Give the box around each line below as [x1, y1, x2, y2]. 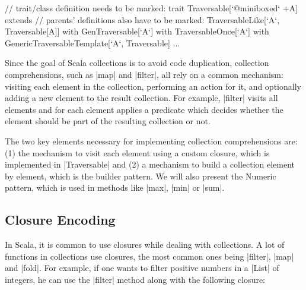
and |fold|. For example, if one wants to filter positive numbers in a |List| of [5, 261, 279, 274]
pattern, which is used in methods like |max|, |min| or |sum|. [5, 181, 225, 194]
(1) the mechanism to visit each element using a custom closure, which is [5, 146, 270, 159]
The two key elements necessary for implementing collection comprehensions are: [5, 134, 298, 147]
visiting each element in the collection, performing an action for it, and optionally [5, 80, 301, 92]
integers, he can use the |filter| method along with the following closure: [5, 273, 266, 285]
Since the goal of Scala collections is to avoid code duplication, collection [5, 56, 269, 69]
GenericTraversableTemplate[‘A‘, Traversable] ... [5, 36, 180, 49]
